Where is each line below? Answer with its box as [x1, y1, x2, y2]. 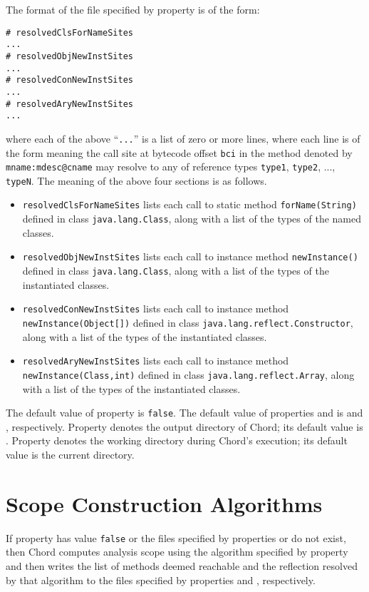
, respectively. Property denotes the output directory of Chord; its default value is [6, 419, 363, 434]
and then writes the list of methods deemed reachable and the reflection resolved [6, 558, 358, 573]
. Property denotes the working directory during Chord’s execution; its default [6, 433, 348, 448]
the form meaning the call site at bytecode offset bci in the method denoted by [6, 145, 353, 160]
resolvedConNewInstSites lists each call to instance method [22, 301, 289, 316]
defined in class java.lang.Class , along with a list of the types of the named [22, 211, 361, 226]
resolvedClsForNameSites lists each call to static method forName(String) [22, 197, 357, 212]
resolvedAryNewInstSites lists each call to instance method [22, 353, 289, 368]
